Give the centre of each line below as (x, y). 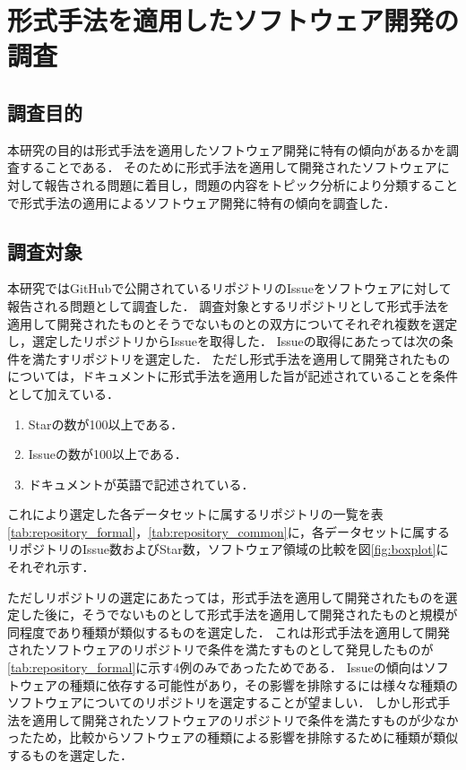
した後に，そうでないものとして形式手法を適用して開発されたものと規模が (238, 614)
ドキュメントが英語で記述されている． (141, 484)
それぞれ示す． (51, 567)
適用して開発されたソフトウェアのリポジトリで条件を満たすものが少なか (245, 719)
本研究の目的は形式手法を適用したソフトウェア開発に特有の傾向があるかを (227, 149)
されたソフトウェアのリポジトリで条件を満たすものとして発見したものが (220, 649)
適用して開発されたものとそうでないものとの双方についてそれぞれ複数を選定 (233, 323)
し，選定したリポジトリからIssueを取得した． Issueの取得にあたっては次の (224, 341)
